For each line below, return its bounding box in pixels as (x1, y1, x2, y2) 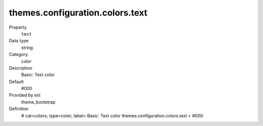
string (21, 44, 33, 51)
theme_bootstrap (21, 99, 56, 105)
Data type (9, 38, 29, 44)
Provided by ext (9, 92, 41, 98)
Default (9, 78, 24, 85)
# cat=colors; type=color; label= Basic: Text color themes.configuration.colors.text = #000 (21, 112, 203, 119)
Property (9, 24, 27, 30)
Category (9, 52, 28, 57)
